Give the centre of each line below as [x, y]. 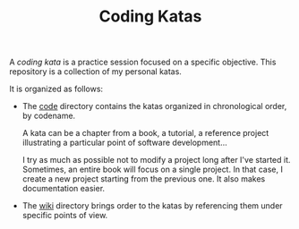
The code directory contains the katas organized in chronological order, [154, 106]
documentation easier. [64, 189]
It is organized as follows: [56, 89]
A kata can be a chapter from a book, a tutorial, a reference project [145, 133]
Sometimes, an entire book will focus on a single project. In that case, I [153, 170]
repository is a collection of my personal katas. [95, 72]
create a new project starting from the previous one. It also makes [144, 179]
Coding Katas [150, 17]
